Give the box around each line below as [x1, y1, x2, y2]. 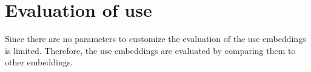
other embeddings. [5, 56, 73, 68]
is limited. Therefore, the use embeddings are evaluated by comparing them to [5, 44, 296, 56]
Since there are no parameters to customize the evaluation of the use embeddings [5, 32, 306, 45]
